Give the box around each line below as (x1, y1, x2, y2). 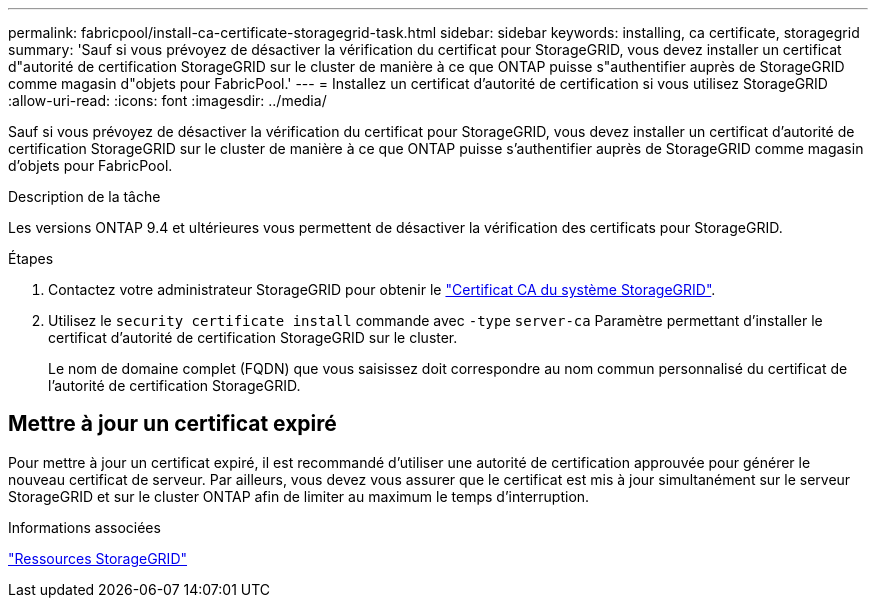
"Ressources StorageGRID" (8, 549, 188, 567)
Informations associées (8, 518, 161, 536)
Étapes (8, 250, 54, 267)
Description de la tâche (8, 188, 161, 205)
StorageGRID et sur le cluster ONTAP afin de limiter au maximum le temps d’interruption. (8, 487, 590, 505)
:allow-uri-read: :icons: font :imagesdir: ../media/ (8, 92, 327, 109)
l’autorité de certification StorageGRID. (48, 377, 301, 394)
